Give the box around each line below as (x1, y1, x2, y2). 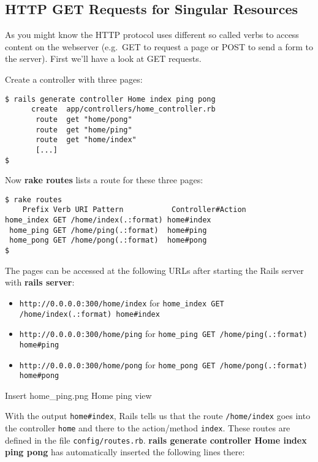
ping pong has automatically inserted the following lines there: (5, 445, 245, 458)
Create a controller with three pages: (5, 72, 143, 85)
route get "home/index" (36, 135, 137, 145)
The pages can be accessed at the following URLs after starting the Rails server (5, 263, 304, 276)
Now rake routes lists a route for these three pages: (5, 173, 203, 186)
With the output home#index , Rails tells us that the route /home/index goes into (5, 409, 311, 422)
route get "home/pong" (36, 115, 132, 124)
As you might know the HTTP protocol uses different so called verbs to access (5, 28, 299, 41)
